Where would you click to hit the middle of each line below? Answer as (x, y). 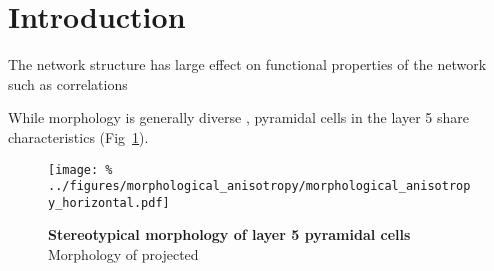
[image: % (80, 169)
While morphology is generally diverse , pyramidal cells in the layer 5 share (238, 117)
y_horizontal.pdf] (109, 202)
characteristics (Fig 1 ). (78, 136)
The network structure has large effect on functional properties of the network (247, 64)
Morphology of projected (123, 254)
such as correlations (68, 83)
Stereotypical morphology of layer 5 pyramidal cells (229, 234)
